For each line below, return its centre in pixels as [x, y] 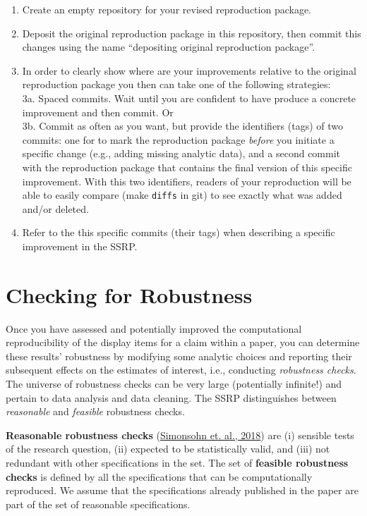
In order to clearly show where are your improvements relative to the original [189, 70]
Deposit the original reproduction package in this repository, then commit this [192, 33]
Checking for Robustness [129, 294]
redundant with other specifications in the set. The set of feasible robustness [177, 463]
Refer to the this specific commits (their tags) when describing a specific [179, 232]
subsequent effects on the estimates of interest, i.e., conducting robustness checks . [181, 370]
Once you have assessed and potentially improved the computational [154, 328]
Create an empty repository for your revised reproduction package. [167, 9]
